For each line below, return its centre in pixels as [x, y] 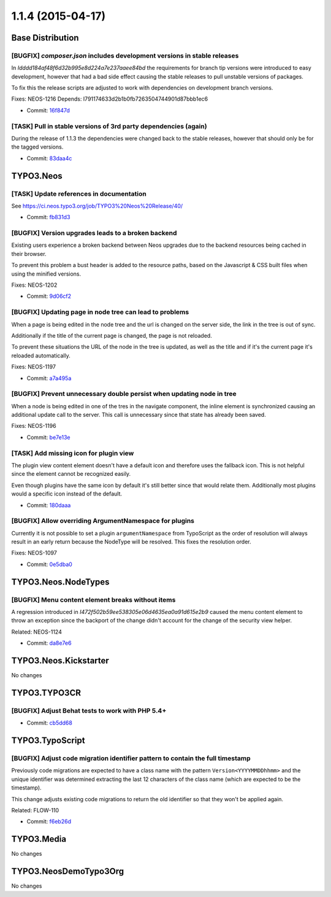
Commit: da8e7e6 [49, 643]
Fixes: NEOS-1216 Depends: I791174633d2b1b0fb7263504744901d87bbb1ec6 [110, 99]
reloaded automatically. [41, 355]
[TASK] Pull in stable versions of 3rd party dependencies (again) [109, 126]
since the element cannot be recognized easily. [71, 474]
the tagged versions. [37, 147]
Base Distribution [45, 38]
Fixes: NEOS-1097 [34, 553]
